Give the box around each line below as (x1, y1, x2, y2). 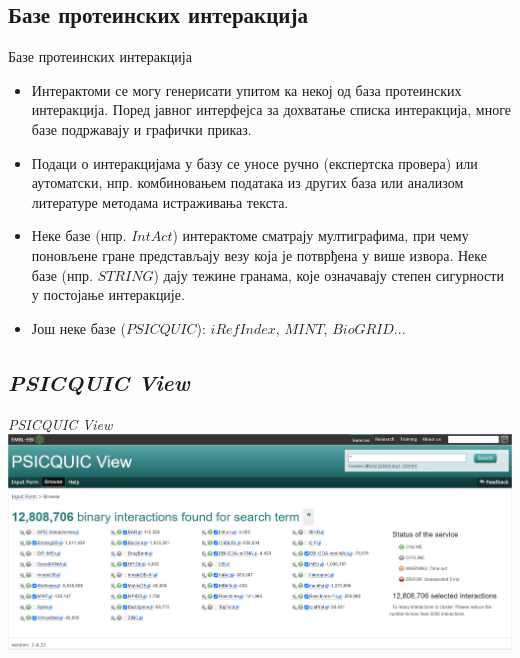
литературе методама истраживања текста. (31, 191, 289, 212)
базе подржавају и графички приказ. (31, 118, 252, 139)
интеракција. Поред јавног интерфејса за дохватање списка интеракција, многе (31, 99, 511, 120)
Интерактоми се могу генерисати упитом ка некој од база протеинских (31, 79, 462, 100)
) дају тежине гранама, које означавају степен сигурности (153, 264, 504, 285)
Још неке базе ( (31, 317, 126, 338)
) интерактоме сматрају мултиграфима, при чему (172, 225, 469, 246)
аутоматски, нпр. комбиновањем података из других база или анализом (31, 172, 464, 193)
